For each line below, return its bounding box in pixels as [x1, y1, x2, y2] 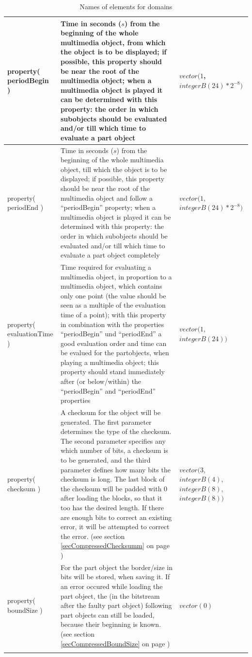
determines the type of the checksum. [60, 426, 172, 436]
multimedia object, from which [60, 37, 166, 47]
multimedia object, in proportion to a [60, 271, 172, 281]
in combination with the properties [60, 319, 164, 329]
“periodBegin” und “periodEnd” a [60, 328, 162, 339]
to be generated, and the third [60, 455, 151, 465]
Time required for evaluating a [60, 261, 152, 272]
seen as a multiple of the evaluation [60, 300, 166, 310]
